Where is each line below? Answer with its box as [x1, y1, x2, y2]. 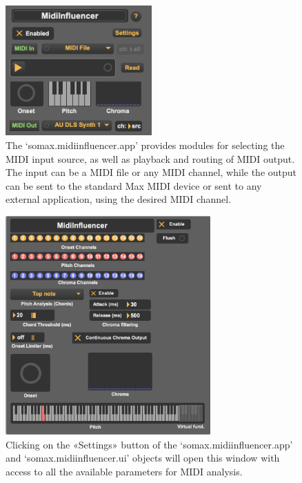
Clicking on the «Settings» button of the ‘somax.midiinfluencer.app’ [6, 437, 293, 451]
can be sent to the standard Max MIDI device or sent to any [6, 178, 262, 193]
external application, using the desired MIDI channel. [6, 192, 232, 206]
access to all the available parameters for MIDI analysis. [6, 464, 243, 478]
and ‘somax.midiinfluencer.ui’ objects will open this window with [6, 451, 280, 465]
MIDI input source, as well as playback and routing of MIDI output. [6, 151, 295, 166]
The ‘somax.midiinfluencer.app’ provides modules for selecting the [6, 138, 285, 152]
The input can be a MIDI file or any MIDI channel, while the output [6, 165, 297, 179]
